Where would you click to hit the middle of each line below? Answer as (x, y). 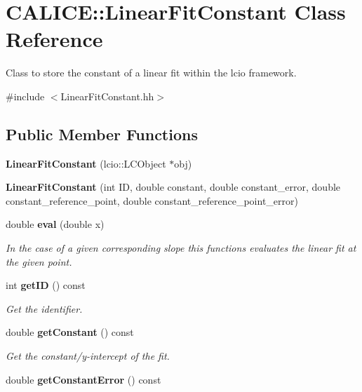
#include (25, 96)
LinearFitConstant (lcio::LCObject (86, 163)
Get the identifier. (44, 308)
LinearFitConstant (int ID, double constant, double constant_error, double (173, 187)
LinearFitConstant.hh (107, 96)
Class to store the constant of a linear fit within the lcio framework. (151, 73)
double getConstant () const (70, 332)
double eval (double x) (55, 224)
